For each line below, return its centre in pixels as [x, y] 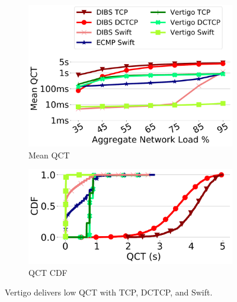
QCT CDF [48, 272]
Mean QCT [49, 155]
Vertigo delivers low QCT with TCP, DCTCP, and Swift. [109, 292]
